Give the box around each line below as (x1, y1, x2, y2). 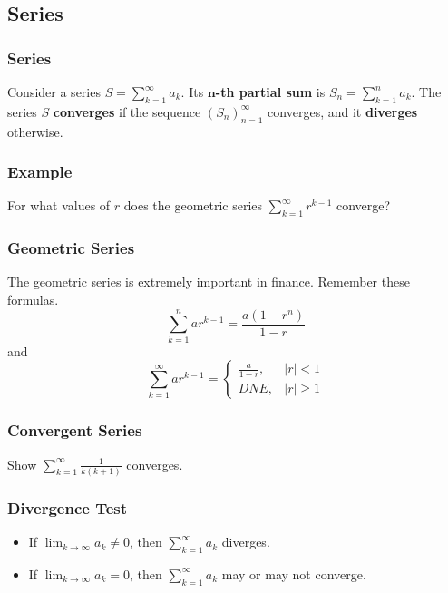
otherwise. (7, 122, 63, 141)
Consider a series (7, 83, 101, 101)
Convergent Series (7, 419, 142, 442)
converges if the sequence (53, 102, 201, 121)
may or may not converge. (221, 564, 366, 583)
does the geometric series (123, 196, 263, 215)
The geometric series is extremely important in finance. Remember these (7, 272, 410, 291)
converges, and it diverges (268, 102, 418, 121)
